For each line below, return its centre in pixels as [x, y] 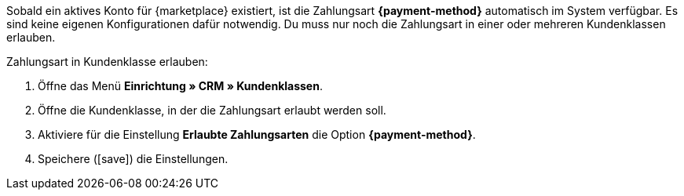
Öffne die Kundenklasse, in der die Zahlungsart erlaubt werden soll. [212, 110]
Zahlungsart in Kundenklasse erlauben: [107, 62]
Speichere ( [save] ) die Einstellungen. [133, 159]
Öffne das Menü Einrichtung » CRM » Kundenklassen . [180, 86]
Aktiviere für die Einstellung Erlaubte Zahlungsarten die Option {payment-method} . [257, 134]
